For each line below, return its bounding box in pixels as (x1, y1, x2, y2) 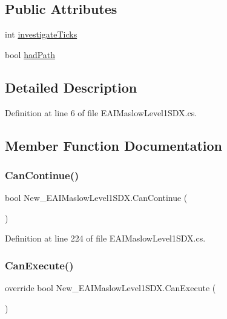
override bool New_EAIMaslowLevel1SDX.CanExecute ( (5, 281, 216, 294)
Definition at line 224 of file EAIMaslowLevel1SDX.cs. (5, 232, 206, 245)
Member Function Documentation (5, 136, 223, 154)
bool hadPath (5, 48, 56, 61)
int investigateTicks (5, 28, 77, 41)
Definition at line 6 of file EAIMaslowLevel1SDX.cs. (5, 106, 197, 119)
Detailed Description (5, 77, 137, 96)
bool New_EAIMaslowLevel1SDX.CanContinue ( (5, 191, 188, 204)
